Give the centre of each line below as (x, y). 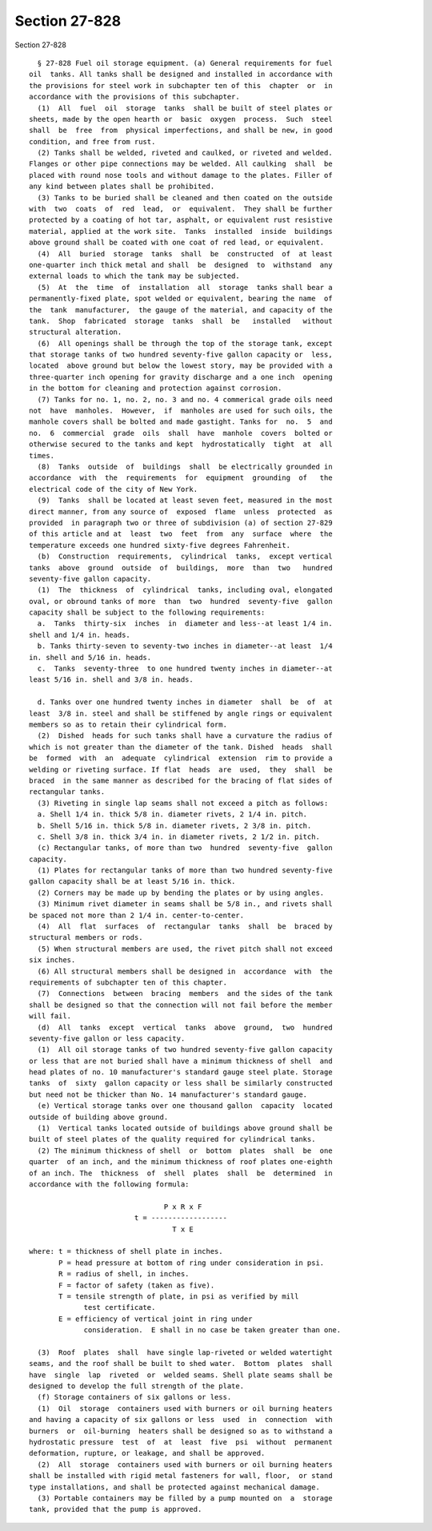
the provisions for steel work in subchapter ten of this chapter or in (181, 85)
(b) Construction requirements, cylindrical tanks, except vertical (185, 556)
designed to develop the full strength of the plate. (136, 1386)
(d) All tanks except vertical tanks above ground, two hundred (185, 1027)
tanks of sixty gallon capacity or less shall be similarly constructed (181, 1083)
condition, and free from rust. (92, 141)
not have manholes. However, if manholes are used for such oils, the (181, 411)
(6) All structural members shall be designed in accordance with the (185, 971)
